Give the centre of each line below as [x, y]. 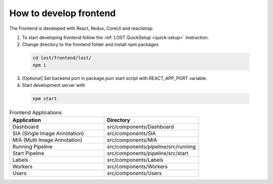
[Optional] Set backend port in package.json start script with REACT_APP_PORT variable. [115, 78]
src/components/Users [134, 173]
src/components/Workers [137, 167]
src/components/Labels [135, 160]
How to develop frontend [62, 13]
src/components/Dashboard [141, 127]
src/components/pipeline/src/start [148, 153]
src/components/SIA [131, 133]
